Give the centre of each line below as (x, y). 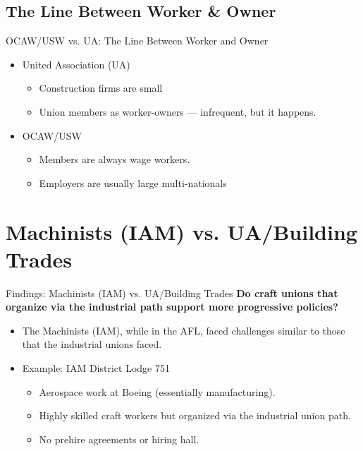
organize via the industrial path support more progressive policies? (172, 307)
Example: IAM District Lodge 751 (96, 368)
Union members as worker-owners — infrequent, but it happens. (178, 111)
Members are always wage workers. (115, 159)
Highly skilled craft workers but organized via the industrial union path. (195, 415)
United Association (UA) (76, 64)
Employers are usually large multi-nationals (133, 182)
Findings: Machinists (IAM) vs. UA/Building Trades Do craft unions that (172, 293)
